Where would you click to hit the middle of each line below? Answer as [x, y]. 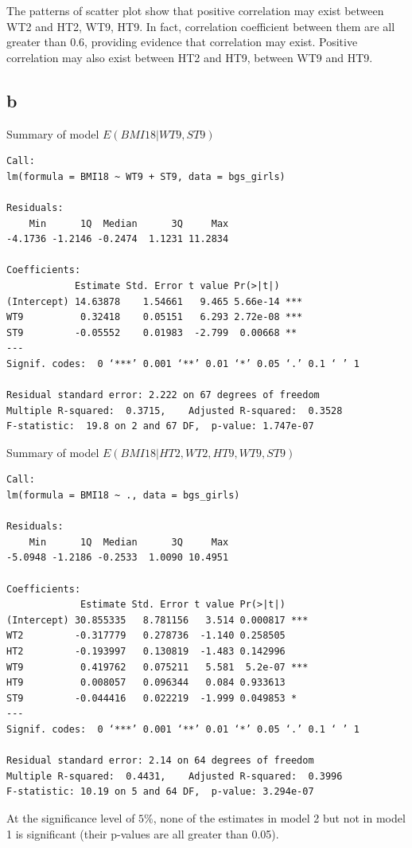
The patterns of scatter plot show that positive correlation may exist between [195, 10]
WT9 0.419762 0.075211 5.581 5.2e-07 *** [157, 667]
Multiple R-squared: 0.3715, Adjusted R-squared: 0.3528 [175, 410]
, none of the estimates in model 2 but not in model [279, 817]
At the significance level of [71, 817]
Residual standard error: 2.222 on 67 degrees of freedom [163, 395]
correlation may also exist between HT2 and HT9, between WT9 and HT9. [190, 57]
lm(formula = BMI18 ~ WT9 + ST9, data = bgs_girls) [146, 176]
